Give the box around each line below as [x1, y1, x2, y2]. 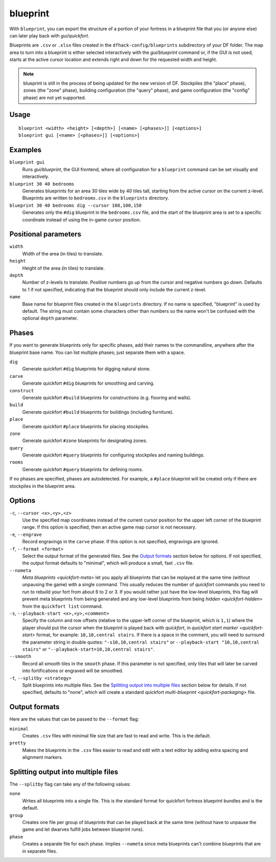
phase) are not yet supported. [23, 94, 86, 101]
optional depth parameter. [22, 315, 79, 322]
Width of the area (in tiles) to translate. [22, 250, 103, 256]
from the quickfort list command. [22, 603, 103, 609]
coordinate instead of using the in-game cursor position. [22, 216, 141, 223]
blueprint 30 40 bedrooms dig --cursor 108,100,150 [9, 203, 142, 208]
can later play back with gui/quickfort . [9, 32, 89, 38]
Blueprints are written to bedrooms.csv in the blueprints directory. [22, 195, 169, 201]
